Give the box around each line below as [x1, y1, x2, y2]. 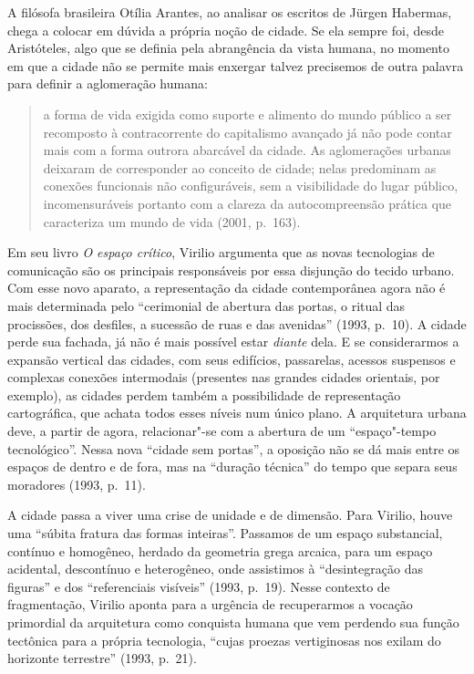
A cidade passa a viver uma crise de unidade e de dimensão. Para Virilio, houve [7, 505, 453, 524]
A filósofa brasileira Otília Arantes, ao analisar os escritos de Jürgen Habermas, [7, 3, 452, 21]
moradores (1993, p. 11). [7, 474, 146, 493]
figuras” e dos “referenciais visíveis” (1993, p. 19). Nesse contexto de [7, 576, 390, 596]
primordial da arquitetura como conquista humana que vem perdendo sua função [7, 613, 459, 631]
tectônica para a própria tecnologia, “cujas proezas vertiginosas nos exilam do [7, 630, 441, 649]
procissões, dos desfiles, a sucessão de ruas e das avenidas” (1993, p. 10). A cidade [7, 314, 467, 333]
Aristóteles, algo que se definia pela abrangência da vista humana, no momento [7, 38, 449, 57]
